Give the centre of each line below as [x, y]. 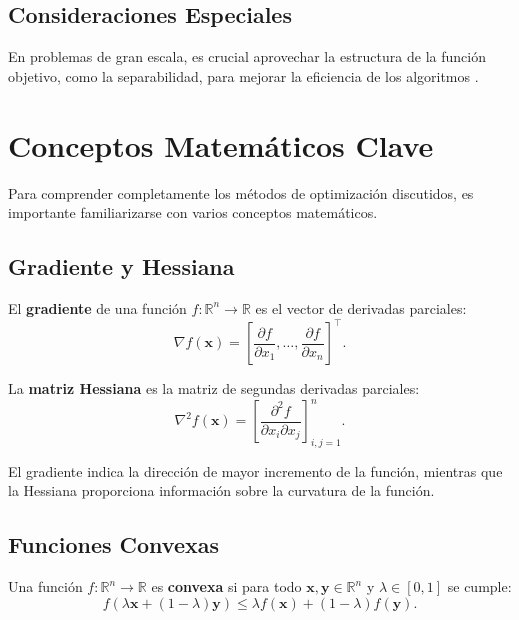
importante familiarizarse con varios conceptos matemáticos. [193, 212]
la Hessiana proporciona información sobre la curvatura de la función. [221, 490]
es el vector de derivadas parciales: [361, 307]
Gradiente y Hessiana [121, 266]
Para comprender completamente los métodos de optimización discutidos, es [241, 192]
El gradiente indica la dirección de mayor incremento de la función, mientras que [255, 470]
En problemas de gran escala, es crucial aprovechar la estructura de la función [247, 56]
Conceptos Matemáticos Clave [221, 144]
